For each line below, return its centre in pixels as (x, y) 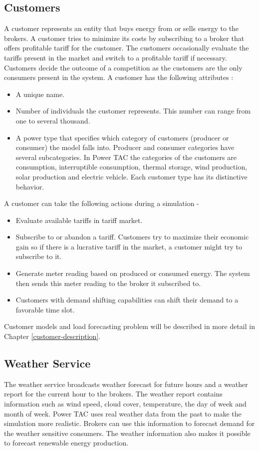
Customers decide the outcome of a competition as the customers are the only (123, 67)
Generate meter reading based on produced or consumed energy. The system (133, 273)
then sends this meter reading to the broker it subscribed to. (108, 283)
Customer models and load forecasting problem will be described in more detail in (129, 326)
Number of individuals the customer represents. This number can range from (133, 111)
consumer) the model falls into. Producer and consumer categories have (125, 147)
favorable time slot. (45, 309)
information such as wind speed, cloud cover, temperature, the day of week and (125, 404)
